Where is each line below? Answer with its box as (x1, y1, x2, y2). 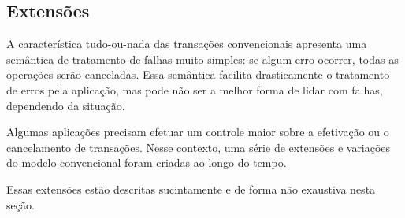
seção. (6, 196, 35, 212)
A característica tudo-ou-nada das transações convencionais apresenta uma (6, 35, 367, 52)
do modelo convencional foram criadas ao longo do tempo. (6, 154, 287, 171)
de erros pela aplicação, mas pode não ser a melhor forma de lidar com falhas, (6, 81, 383, 98)
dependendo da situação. (6, 97, 125, 113)
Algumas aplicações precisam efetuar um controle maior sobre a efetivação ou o (6, 124, 389, 140)
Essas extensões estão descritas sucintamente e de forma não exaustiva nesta (6, 180, 376, 197)
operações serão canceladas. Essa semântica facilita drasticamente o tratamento (6, 66, 390, 83)
